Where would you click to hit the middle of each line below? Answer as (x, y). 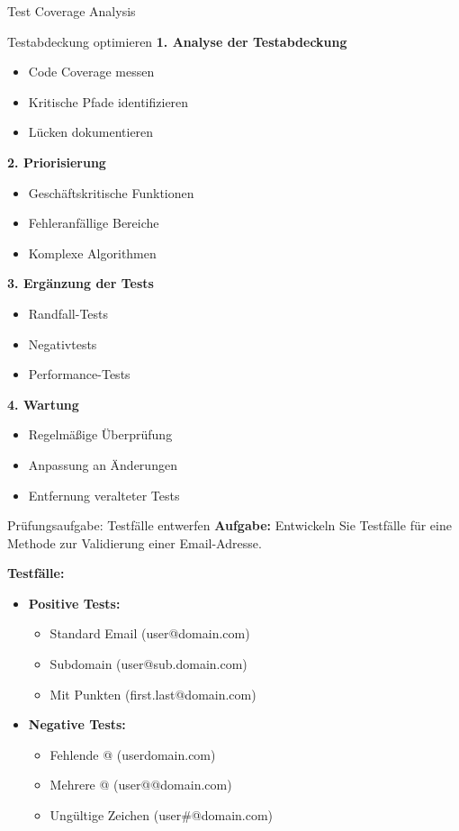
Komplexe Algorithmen (92, 253)
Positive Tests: (74, 603)
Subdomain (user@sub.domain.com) (148, 664)
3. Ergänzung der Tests (81, 283)
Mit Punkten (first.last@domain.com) (153, 694)
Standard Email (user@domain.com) (150, 633)
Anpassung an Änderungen (103, 464)
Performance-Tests (79, 374)
